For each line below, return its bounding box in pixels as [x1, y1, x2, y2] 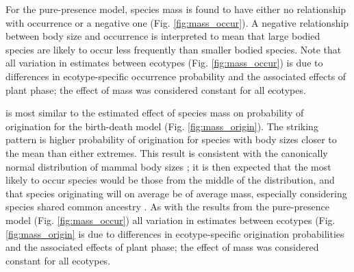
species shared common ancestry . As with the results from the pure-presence [5, 199, 329, 214]
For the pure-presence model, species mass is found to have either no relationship [5, 2, 346, 16]
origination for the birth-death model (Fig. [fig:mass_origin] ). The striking [5, 119, 318, 133]
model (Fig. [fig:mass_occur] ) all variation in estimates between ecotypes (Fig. [5, 212, 336, 227]
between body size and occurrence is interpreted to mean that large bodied [5, 29, 320, 43]
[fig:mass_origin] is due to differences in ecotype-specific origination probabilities [5, 226, 344, 240]
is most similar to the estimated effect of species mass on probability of [5, 106, 304, 120]
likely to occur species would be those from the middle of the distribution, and [5, 173, 335, 187]
